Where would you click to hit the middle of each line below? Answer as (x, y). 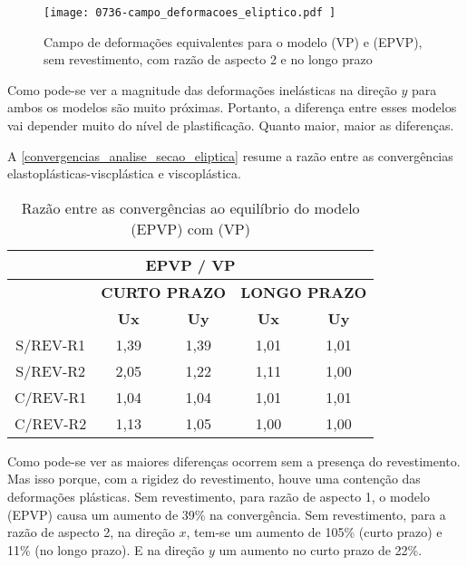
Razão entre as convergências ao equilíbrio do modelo (190, 207)
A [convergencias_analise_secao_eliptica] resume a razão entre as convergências (230, 155)
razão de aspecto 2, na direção (91, 532)
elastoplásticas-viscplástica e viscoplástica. (124, 173)
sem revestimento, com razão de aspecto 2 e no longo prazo (208, 59)
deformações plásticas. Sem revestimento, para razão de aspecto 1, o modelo (219, 496)
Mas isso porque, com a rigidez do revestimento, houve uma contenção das (214, 479)
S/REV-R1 (51, 344)
